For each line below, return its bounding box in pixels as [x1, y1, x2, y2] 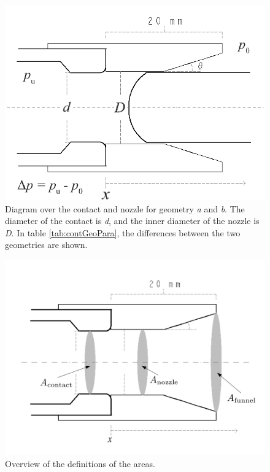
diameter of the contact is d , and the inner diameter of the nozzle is [5, 214, 260, 227]
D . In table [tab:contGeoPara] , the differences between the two [5, 226, 241, 239]
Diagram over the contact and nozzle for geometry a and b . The [5, 202, 245, 215]
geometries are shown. [5, 238, 88, 251]
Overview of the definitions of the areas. [5, 457, 155, 470]
